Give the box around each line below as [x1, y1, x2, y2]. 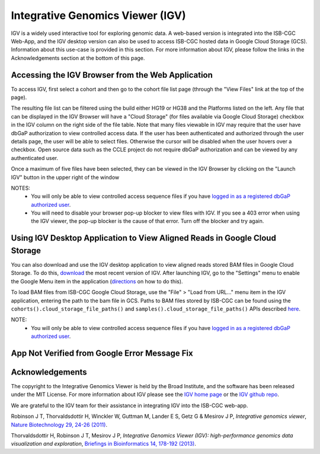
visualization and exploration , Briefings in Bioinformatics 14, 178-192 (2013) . [11, 440, 197, 447]
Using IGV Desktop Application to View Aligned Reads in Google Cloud [11, 233, 277, 243]
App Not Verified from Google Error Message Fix [11, 348, 193, 358]
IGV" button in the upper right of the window [11, 174, 120, 181]
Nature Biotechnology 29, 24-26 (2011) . [11, 421, 108, 428]
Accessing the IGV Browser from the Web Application [11, 70, 213, 80]
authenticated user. [11, 154, 59, 161]
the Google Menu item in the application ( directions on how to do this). [11, 277, 183, 284]
